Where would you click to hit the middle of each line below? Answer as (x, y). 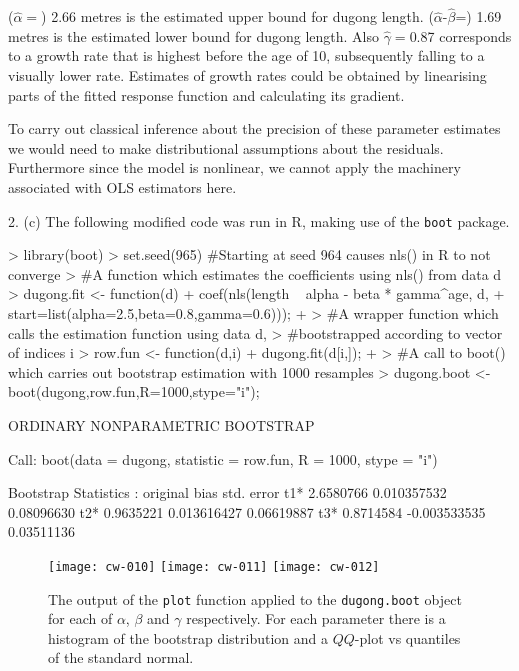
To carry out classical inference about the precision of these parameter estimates (254, 128)
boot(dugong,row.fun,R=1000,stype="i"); (134, 391)
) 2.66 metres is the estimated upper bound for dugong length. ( (237, 16)
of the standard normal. (121, 657)
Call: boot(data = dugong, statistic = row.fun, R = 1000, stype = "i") (223, 458)
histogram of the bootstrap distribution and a (188, 637)
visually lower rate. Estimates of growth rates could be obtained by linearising (247, 75)
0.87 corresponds (460, 35)
